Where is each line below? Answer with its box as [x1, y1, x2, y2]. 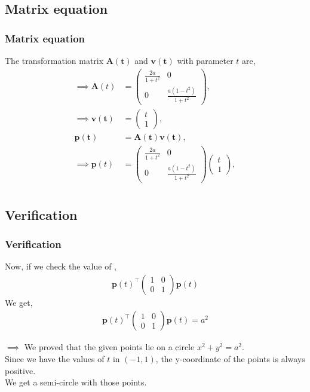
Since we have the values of [5, 353, 105, 365]
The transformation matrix [5, 54, 104, 66]
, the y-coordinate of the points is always [155, 353, 305, 365]
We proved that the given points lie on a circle [24, 341, 195, 353]
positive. [5, 364, 36, 376]
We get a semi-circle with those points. [5, 376, 147, 388]
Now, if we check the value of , [5, 260, 117, 272]
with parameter [177, 54, 234, 66]
